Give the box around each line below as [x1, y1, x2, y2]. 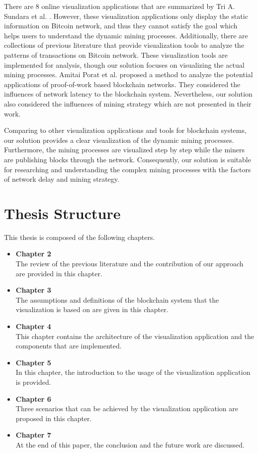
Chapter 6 [15, 393, 51, 404]
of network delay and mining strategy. [4, 174, 119, 184]
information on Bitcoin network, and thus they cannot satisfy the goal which [4, 20, 238, 31]
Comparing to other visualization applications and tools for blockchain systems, [4, 125, 247, 135]
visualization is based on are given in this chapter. [15, 304, 169, 315]
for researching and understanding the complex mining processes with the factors [4, 164, 251, 174]
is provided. [15, 376, 51, 387]
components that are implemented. [15, 340, 122, 351]
